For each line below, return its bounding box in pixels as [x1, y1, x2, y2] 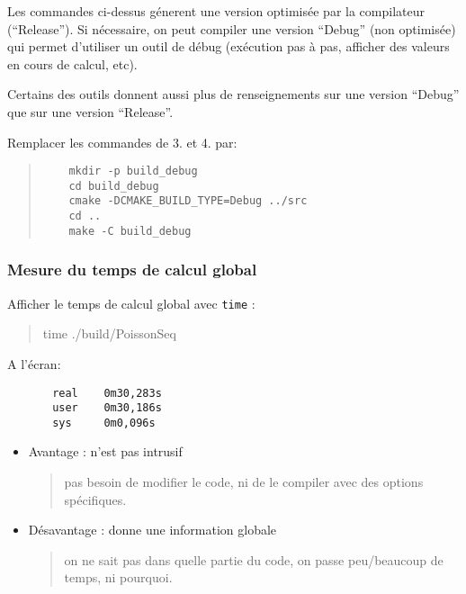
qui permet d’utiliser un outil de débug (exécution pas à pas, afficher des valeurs [7, 37, 450, 56]
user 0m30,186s [52, 401, 162, 415]
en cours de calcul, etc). [7, 54, 138, 73]
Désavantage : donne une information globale [28, 520, 277, 539]
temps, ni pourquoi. [64, 568, 173, 587]
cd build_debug [68, 179, 159, 193]
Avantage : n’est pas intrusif [28, 442, 183, 461]
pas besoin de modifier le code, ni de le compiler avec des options [64, 472, 424, 491]
